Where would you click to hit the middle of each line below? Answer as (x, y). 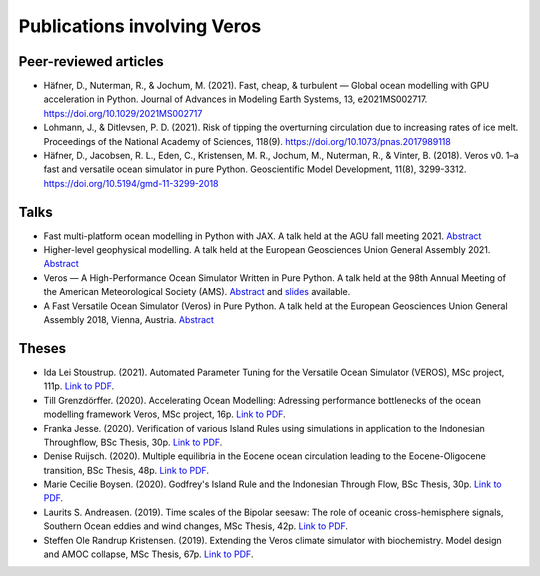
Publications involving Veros (140, 26)
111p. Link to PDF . (79, 386)
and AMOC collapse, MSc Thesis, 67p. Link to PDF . (148, 554)
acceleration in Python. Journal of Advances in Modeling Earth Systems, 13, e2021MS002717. (235, 99)
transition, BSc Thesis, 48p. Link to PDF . (126, 470)
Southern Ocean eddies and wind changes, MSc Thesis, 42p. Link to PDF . (196, 526)
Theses (42, 348)
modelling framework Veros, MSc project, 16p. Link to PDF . (164, 414)
